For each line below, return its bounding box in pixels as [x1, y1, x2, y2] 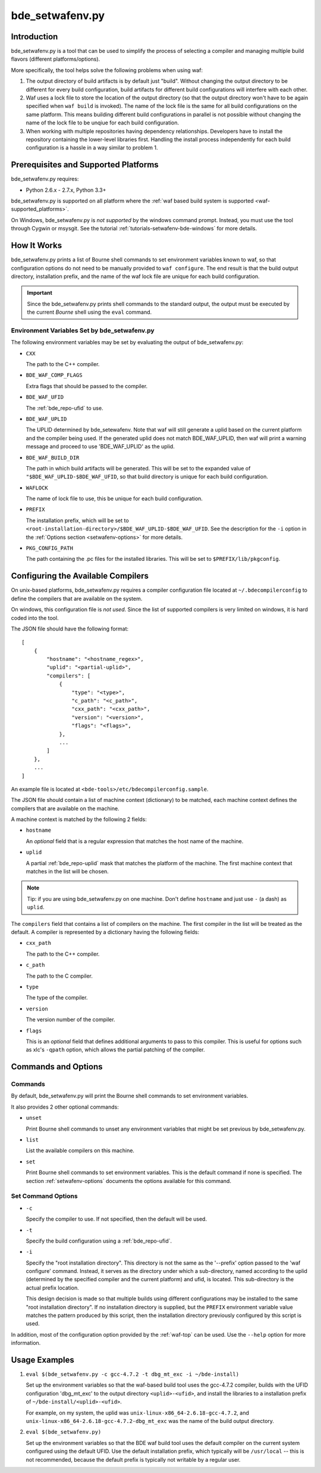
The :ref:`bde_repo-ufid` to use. [26, 404, 103, 411]
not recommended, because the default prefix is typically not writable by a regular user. [26, 1456, 241, 1463]
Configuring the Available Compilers [11, 571, 149, 581]
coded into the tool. [11, 614, 59, 622]
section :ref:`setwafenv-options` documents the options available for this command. [26, 1177, 232, 1184]
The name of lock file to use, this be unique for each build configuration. [26, 495, 203, 503]
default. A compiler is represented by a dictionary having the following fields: [11, 929, 200, 935]
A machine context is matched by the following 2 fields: [11, 816, 147, 823]
